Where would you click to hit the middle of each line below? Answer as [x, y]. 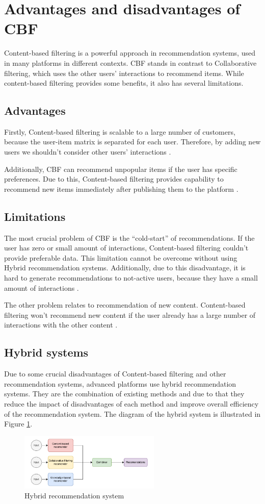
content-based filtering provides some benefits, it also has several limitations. [124, 83]
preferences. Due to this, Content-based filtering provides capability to [114, 179]
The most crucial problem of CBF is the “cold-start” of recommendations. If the [129, 237]
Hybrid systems [46, 352]
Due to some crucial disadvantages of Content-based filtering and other [115, 374]
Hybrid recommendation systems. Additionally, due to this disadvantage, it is [125, 268]
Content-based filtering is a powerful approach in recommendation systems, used [130, 53]
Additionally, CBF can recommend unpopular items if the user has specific [121, 169]
